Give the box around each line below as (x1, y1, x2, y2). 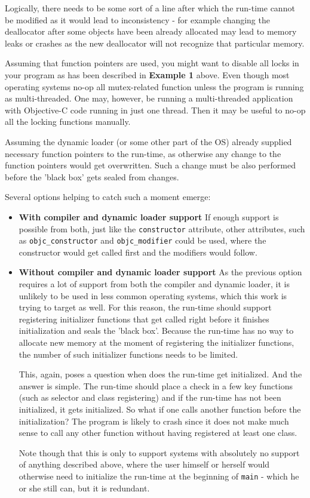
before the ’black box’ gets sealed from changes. (5, 170, 179, 183)
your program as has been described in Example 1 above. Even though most (5, 68, 290, 81)
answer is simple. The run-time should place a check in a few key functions (19, 379, 293, 392)
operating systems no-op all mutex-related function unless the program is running (5, 80, 304, 93)
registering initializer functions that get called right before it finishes (19, 312, 269, 325)
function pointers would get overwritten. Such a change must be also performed (5, 159, 296, 171)
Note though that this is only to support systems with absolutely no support (19, 446, 300, 459)
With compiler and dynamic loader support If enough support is (19, 210, 279, 223)
